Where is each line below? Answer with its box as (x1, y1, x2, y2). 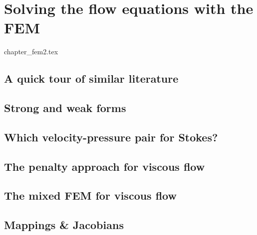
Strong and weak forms (4, 100, 126, 116)
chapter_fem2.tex (4, 46, 58, 57)
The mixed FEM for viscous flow (4, 188, 177, 203)
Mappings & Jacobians (4, 217, 124, 233)
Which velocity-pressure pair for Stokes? (4, 129, 218, 144)
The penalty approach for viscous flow (4, 158, 205, 174)
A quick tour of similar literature (4, 71, 179, 86)
